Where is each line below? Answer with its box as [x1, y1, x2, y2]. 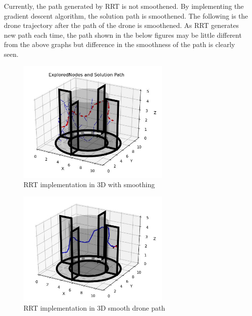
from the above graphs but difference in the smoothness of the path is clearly [4, 39, 235, 49]
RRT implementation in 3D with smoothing [23, 179, 155, 190]
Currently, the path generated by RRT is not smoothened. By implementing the [4, 1, 244, 11]
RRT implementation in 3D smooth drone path [23, 302, 165, 313]
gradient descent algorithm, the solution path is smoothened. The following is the [4, 10, 248, 21]
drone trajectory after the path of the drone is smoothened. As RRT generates [4, 20, 239, 30]
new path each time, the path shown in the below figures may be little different [4, 29, 242, 40]
